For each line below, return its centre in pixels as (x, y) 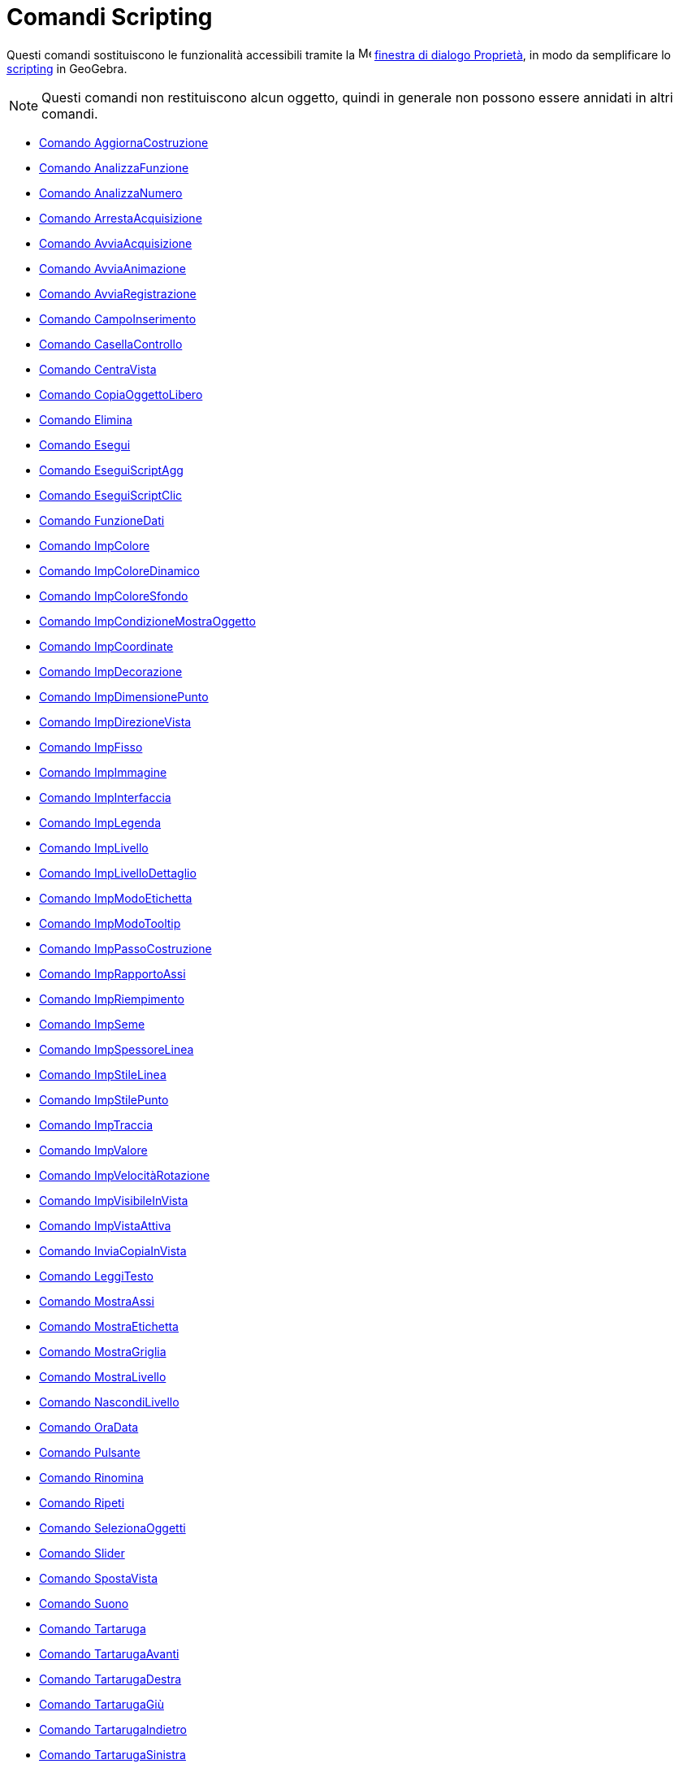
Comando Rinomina (91, 1477)
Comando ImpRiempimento (112, 999)
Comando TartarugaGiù (102, 1704)
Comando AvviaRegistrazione (118, 293)
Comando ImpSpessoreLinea (117, 1049)
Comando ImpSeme (92, 1024)
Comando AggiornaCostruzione (124, 142)
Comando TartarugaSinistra (112, 1754)
